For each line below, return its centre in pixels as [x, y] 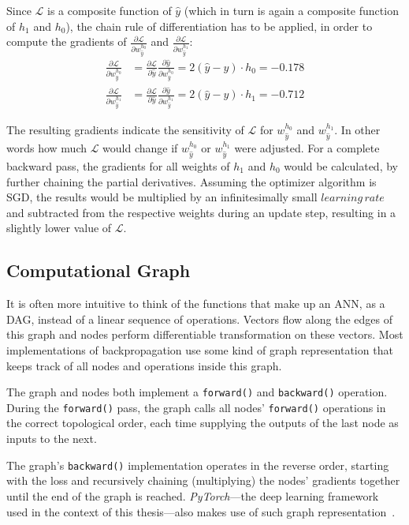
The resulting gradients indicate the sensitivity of [125, 130]
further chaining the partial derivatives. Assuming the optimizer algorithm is [191, 181]
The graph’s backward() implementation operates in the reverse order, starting [198, 465]
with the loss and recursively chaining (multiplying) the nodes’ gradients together [203, 480]
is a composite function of [110, 10]
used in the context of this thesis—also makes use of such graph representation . [201, 511]
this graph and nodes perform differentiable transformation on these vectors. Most [205, 334]
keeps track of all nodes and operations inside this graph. [144, 365]
